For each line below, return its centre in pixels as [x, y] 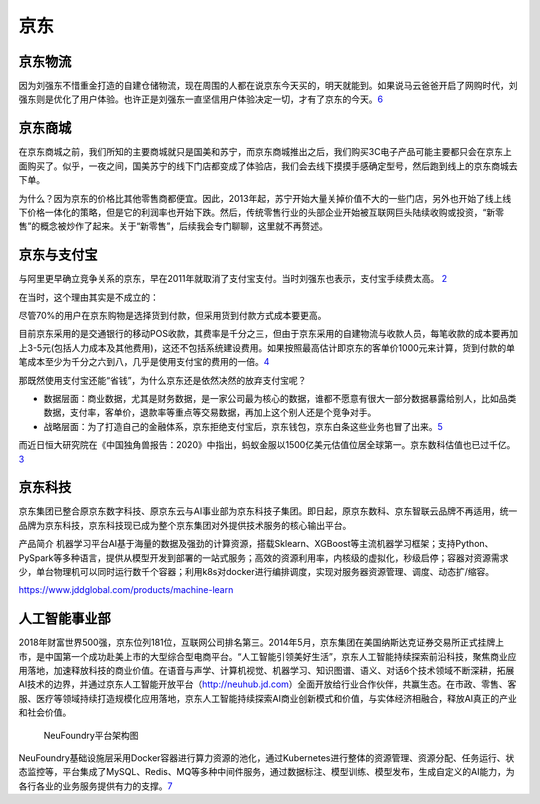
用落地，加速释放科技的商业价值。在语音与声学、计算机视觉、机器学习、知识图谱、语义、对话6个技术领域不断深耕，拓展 [266, 671]
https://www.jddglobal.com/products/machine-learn [126, 590]
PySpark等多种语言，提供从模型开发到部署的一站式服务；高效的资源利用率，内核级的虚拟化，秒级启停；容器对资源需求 [263, 557]
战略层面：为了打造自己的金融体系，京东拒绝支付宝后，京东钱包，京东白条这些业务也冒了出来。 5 [243, 426]
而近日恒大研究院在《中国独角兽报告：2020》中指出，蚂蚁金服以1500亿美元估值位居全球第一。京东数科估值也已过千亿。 [267, 445]
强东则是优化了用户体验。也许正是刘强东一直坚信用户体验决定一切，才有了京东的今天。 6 [201, 99]
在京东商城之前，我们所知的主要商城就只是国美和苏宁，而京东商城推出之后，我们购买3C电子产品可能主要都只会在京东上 [265, 152]
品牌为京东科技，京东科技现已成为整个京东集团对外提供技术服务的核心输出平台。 [185, 525]
